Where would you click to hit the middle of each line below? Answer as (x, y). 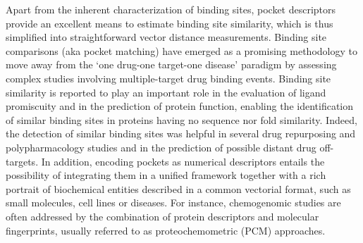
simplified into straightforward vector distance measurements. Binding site (166, 37)
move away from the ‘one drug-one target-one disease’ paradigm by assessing (171, 64)
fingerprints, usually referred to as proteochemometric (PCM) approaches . (166, 230)
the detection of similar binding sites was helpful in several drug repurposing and (181, 133)
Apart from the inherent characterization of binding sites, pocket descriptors (171, 9)
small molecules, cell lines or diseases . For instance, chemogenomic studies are (173, 202)
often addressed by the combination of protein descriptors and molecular (162, 216)
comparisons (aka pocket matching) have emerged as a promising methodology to (181, 50)
